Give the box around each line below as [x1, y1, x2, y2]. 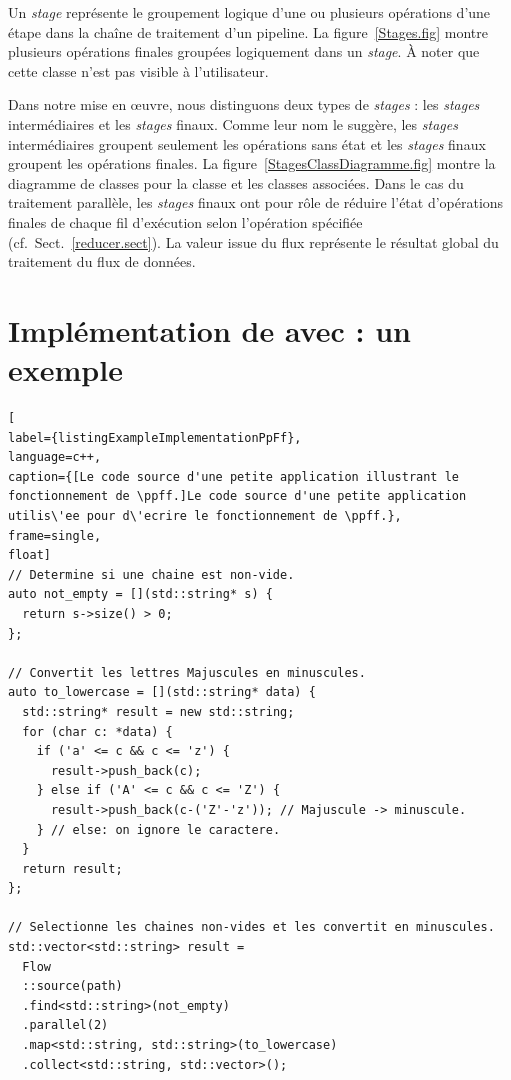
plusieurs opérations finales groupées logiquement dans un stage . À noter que [8, 41, 480, 62]
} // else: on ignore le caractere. [36, 822, 281, 837]
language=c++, [8, 450, 102, 465]
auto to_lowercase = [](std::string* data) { [8, 685, 316, 700]
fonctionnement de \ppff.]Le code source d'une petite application [8, 489, 467, 504]
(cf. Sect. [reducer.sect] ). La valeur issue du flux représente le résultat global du [8, 231, 499, 252]
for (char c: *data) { [22, 724, 173, 739]
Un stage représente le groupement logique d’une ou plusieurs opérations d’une [8, 2, 491, 22]
